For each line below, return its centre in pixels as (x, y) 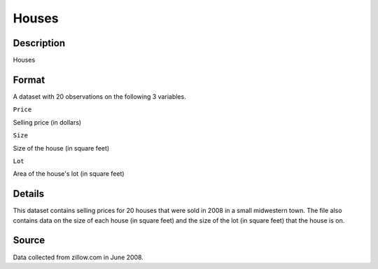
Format (29, 80)
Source (29, 241)
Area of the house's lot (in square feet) (69, 174)
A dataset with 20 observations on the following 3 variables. (99, 96)
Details (29, 194)
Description (39, 43)
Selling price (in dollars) (47, 122)
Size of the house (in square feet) (61, 148)
